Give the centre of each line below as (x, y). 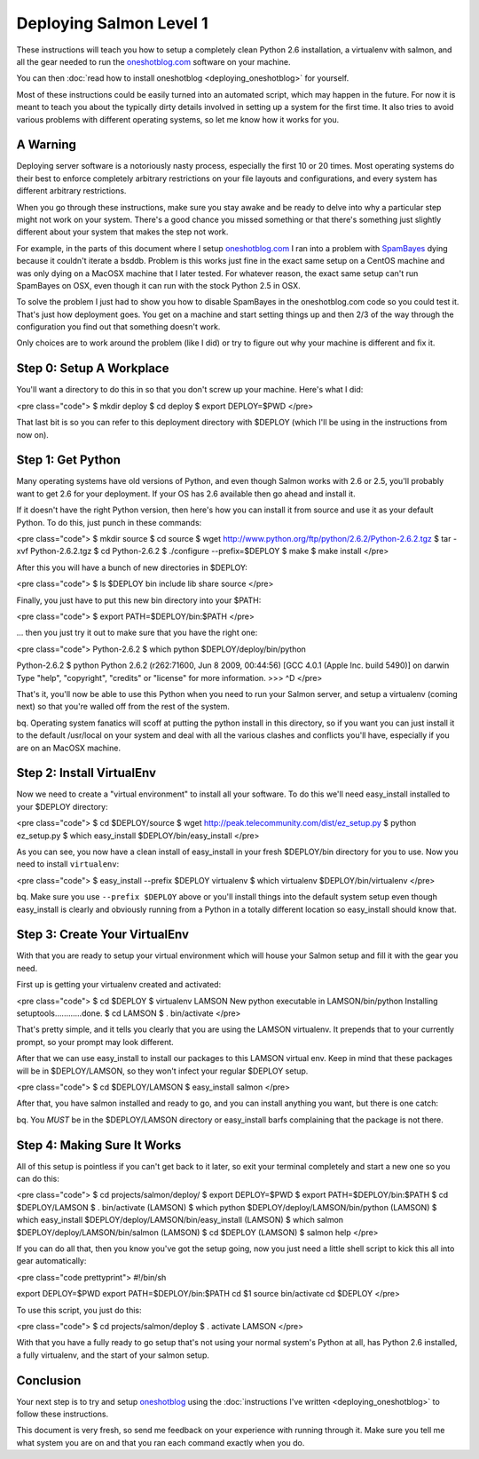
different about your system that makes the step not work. (122, 232)
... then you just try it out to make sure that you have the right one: (137, 633)
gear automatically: (51, 1261)
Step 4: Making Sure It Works (99, 1145)
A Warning (47, 145)
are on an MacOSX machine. (69, 748)
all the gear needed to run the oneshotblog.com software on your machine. (153, 61)
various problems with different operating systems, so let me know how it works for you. (178, 119)
